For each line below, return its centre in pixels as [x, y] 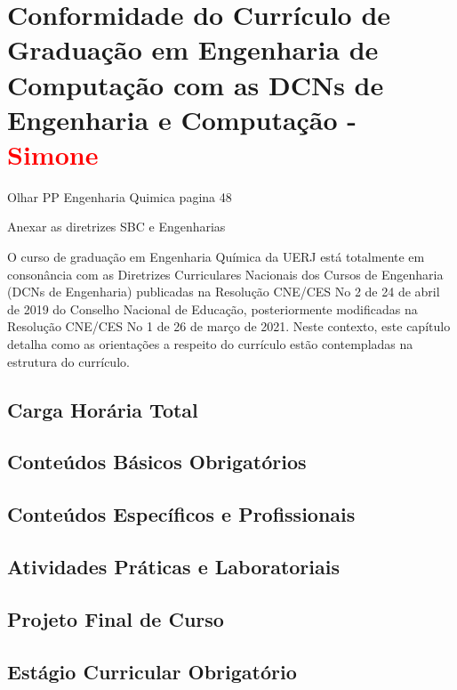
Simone [53, 154]
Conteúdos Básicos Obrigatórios [157, 462]
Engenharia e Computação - [182, 119]
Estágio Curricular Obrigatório [152, 671]
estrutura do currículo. [68, 361]
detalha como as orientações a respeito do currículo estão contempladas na [210, 344]
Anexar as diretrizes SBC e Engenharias [116, 227]
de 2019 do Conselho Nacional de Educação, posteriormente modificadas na [212, 308]
